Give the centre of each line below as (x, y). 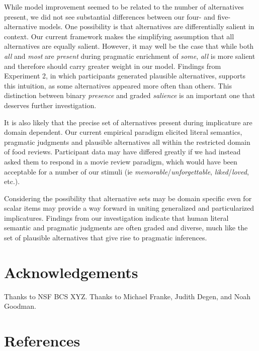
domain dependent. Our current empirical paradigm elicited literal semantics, (123, 132)
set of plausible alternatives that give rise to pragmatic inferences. (106, 238)
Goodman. (20, 306)
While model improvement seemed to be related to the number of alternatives (124, 7)
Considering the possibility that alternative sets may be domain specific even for (128, 198)
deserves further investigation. (50, 105)
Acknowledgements (71, 272)
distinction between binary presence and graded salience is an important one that (130, 95)
